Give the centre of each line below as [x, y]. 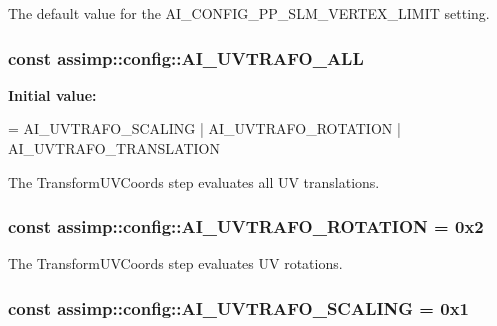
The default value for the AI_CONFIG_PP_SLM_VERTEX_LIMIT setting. [249, 13]
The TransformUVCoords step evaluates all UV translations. [194, 181]
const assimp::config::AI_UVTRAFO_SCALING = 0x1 [239, 307]
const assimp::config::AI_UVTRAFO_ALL [186, 57]
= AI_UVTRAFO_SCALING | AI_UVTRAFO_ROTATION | [204, 128]
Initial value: [52, 94]
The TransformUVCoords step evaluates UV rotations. [175, 263]
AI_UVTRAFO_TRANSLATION [114, 148]
